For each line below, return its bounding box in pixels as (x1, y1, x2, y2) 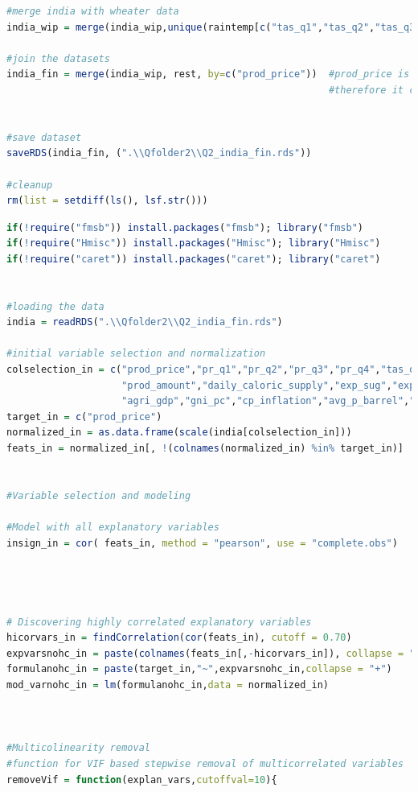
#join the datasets (6, 52, 110, 64)
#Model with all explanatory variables (6, 522, 219, 533)
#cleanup (6, 179, 53, 191)
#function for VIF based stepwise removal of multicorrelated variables (6, 757, 404, 769)
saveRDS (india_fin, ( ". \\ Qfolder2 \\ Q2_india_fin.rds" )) (6, 147, 312, 159)
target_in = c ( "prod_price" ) (6, 410, 162, 423)
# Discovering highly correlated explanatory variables (6, 616, 312, 628)
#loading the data (6, 300, 104, 312)
